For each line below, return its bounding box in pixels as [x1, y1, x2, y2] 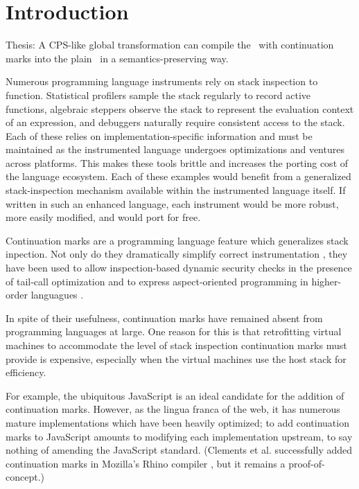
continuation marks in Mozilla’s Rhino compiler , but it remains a [6, 456, 286, 470]
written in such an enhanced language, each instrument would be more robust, [6, 196, 339, 211]
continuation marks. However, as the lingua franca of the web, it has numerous [6, 402, 340, 416]
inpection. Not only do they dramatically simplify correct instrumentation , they [6, 247, 348, 261]
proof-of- [288, 456, 325, 470]
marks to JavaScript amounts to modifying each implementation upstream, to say [6, 429, 353, 443]
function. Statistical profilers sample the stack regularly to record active [6, 87, 310, 102]
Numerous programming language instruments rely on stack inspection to [6, 74, 318, 89]
